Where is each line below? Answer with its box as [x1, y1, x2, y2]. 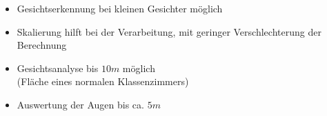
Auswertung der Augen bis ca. [17, 97, 144, 111]
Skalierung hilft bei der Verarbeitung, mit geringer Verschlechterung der [17, 24, 321, 38]
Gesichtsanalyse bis [17, 60, 99, 75]
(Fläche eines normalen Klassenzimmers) [17, 74, 189, 89]
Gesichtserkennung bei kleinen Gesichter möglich [17, 1, 223, 15]
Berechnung [17, 38, 67, 52]
